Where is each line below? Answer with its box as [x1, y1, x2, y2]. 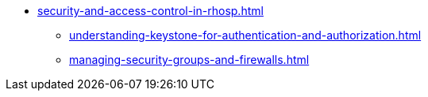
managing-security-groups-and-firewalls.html [69, 53, 310, 66]
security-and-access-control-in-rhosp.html [37, 4, 264, 17]
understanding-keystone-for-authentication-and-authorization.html [69, 28, 422, 42]
